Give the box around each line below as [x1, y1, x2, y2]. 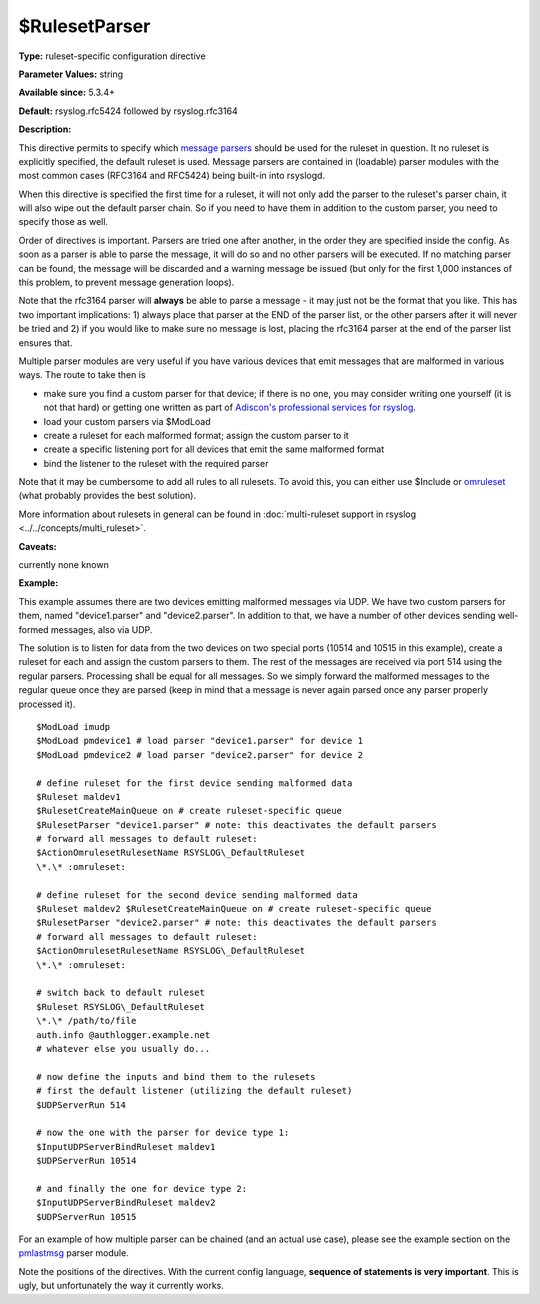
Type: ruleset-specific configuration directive [18, 50, 206, 62]
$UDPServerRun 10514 [36, 1155, 137, 1167]
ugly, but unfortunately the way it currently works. [18, 1280, 225, 1292]
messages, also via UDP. [50, 623, 153, 635]
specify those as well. [18, 216, 109, 228]
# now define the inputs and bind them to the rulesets [36, 1071, 316, 1082]
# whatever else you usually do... [36, 1043, 211, 1054]
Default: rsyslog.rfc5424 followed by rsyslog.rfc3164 [18, 105, 239, 117]
